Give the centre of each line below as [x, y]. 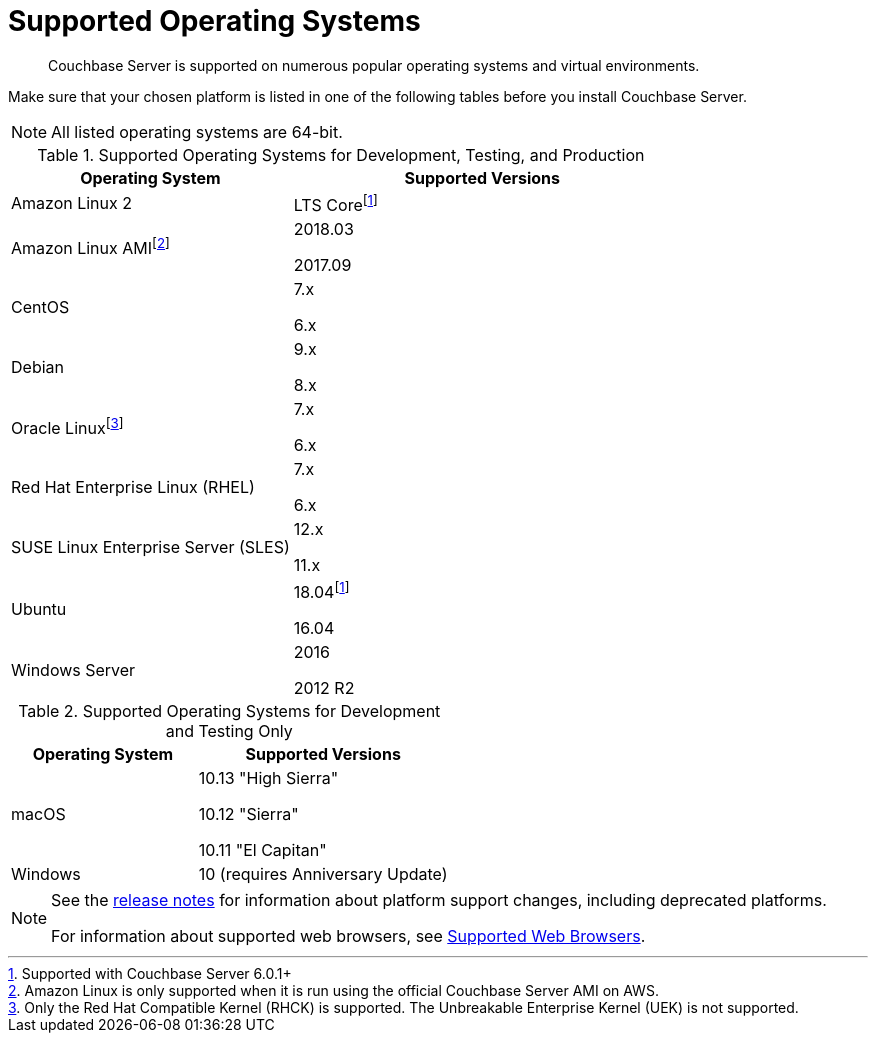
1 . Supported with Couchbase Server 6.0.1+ [150, 974]
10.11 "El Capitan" [262, 850]
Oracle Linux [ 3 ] [67, 427]
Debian [37, 367]
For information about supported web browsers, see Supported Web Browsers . [348, 936]
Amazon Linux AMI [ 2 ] [90, 247]
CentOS [40, 307]
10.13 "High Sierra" [268, 778]
